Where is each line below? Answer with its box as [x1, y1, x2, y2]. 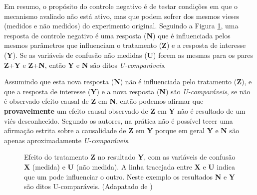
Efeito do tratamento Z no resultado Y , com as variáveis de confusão [24, 152, 236, 162]
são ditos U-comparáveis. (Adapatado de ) [24, 181, 153, 192]
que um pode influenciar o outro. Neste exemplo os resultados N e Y [24, 171, 236, 182]
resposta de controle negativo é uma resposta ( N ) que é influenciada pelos [4, 30, 231, 40]
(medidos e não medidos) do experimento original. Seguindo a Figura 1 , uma [4, 20, 239, 31]
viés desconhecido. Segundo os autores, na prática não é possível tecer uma [4, 115, 233, 126]
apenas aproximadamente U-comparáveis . [4, 135, 130, 145]
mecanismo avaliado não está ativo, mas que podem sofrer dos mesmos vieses [4, 10, 240, 21]
